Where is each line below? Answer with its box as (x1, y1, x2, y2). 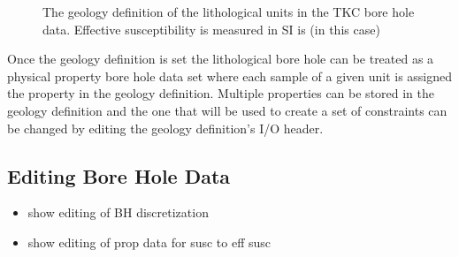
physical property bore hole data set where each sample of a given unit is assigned (7, 66, 453, 85)
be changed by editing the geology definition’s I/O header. (7, 118, 324, 137)
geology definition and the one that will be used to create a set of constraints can (7, 101, 448, 119)
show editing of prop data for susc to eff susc (27, 232, 272, 251)
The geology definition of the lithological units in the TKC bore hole (42, 3, 415, 20)
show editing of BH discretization (27, 203, 209, 222)
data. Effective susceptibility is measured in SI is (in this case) (42, 19, 380, 38)
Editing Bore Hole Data (7, 162, 231, 189)
